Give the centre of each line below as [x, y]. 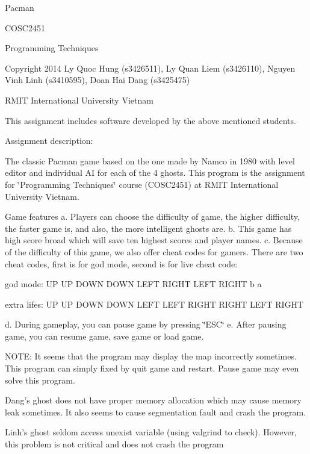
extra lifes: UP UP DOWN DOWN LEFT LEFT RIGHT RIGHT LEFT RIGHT [154, 304]
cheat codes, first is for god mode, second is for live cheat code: [121, 263]
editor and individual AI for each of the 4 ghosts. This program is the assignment [155, 173]
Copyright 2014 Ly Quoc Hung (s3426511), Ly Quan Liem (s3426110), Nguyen [150, 68]
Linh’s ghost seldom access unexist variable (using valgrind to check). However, [151, 432]
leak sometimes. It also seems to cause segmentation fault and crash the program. [155, 412]
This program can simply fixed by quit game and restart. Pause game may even [152, 368]
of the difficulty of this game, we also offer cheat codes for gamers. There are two [154, 251]
